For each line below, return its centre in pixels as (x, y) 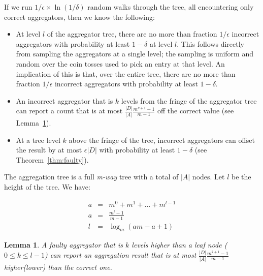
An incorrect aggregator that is (64, 100)
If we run (18, 7)
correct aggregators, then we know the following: (79, 17)
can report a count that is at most (69, 111)
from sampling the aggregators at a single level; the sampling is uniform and (135, 54)
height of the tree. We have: (47, 186)
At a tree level (38, 140)
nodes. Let (208, 177)
